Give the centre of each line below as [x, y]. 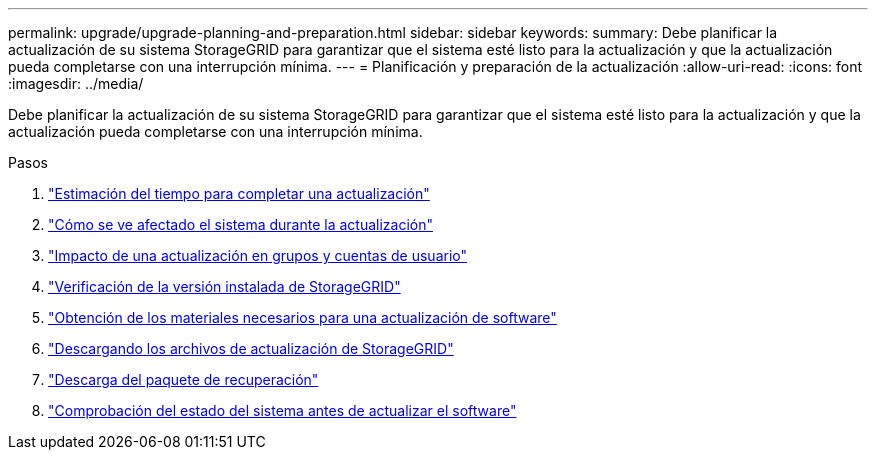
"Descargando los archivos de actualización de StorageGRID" [251, 348]
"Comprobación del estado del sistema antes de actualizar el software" [282, 410]
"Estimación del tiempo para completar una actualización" [239, 193]
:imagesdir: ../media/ [76, 83]
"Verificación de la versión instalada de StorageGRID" [224, 286]
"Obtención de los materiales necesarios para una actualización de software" [302, 317]
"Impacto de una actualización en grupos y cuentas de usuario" [257, 255]
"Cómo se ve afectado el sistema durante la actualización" [240, 224]
